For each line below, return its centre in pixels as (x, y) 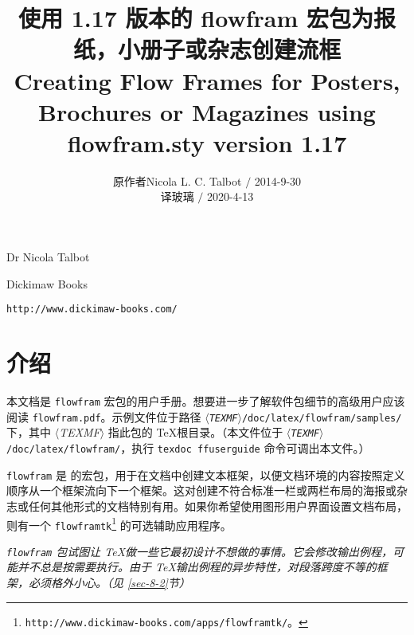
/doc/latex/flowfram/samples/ (322, 418)
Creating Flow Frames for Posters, (207, 80)
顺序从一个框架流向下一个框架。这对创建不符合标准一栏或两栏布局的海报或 (201, 490)
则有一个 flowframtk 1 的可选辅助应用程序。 (119, 523)
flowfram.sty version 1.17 (207, 142)
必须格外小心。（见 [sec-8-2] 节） (109, 583)
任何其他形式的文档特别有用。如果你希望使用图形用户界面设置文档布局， (218, 506)
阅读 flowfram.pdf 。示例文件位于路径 (104, 416)
